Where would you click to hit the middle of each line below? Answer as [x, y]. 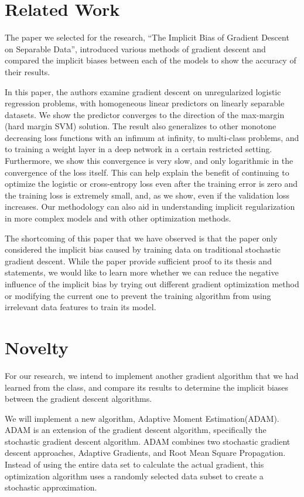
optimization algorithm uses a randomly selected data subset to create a [134, 476]
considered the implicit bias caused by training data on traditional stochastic [143, 249]
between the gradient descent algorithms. [78, 399]
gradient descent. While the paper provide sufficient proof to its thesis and [138, 261]
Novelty [37, 347]
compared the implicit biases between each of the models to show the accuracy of [151, 60]
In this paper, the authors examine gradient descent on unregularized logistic [143, 91]
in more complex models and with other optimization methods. [118, 218]
